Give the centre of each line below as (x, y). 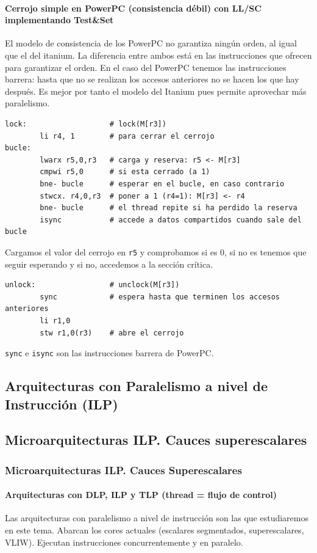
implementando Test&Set (59, 20)
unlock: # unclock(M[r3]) (92, 285)
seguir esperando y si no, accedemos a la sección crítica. (109, 264)
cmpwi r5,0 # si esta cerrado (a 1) (125, 172)
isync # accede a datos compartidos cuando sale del (171, 220)
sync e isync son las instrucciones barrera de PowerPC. (109, 353)
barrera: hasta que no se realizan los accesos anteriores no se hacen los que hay (152, 79)
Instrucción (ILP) (62, 404)
